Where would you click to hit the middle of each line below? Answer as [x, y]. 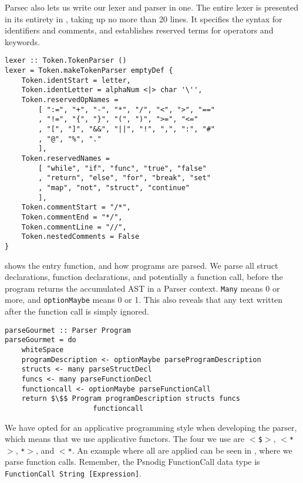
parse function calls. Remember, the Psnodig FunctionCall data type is [132, 462]
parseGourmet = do [41, 340]
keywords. [23, 41]
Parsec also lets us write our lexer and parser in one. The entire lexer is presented [151, 7]
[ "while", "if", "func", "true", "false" [122, 168]
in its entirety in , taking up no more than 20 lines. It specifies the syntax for [144, 18]
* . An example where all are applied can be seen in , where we [180, 450]
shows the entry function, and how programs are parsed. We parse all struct [142, 265]
